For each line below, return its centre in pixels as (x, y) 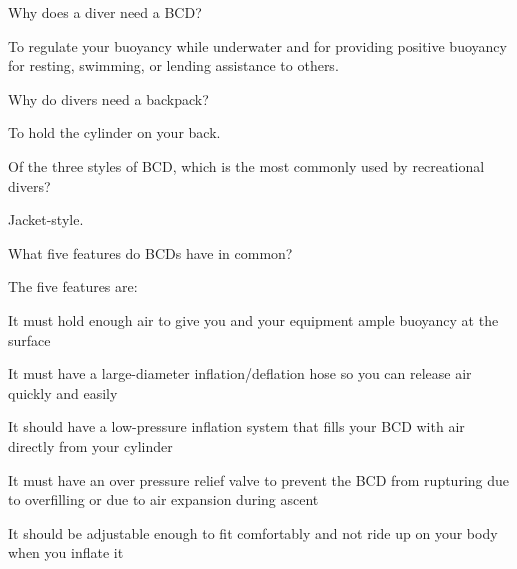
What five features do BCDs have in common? (150, 252)
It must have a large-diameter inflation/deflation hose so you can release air (240, 373)
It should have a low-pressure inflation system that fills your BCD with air (236, 426)
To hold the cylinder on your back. (114, 132)
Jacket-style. (46, 219)
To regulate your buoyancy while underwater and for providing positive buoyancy (257, 45)
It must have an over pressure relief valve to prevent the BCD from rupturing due (259, 479)
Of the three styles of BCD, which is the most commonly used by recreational (246, 165)
